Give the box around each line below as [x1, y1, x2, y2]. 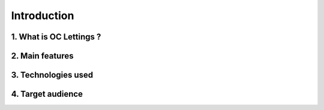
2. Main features [11, 51, 74, 61]
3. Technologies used [11, 70, 94, 80]
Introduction [11, 9, 74, 22]
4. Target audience [11, 89, 83, 99]
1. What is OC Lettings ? [11, 32, 101, 42]
